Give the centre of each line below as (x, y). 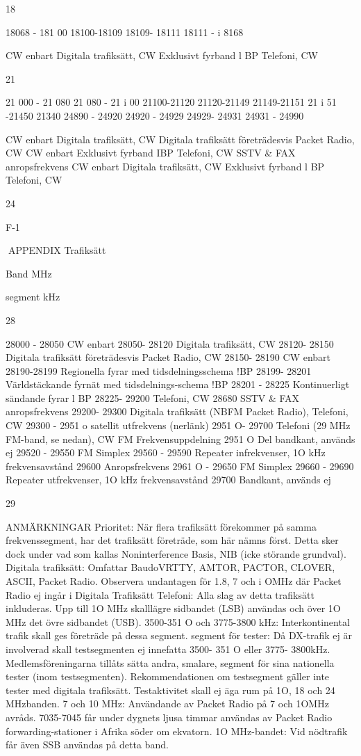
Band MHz (29, 273)
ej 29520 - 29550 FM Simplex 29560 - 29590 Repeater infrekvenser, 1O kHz (166, 452)
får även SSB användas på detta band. (87, 745)
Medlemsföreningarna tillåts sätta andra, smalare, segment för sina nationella (170, 662)
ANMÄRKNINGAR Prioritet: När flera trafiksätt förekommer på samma (161, 526)
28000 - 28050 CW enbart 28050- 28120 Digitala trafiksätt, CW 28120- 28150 (170, 343)
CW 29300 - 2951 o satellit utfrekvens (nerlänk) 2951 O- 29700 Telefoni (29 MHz (178, 425)
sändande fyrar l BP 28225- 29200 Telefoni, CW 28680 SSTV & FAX (153, 397)
